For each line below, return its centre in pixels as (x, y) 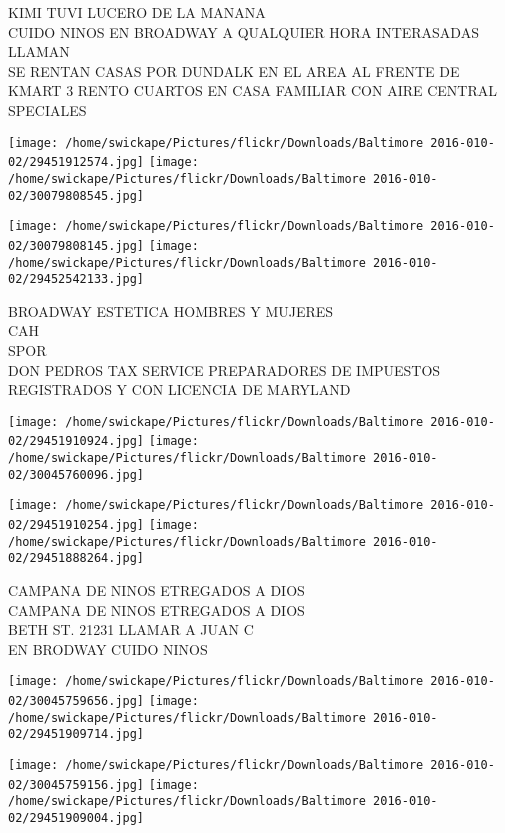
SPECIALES (47, 109)
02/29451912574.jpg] (76, 162)
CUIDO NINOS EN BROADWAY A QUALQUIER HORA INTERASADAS (243, 31)
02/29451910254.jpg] (76, 525)
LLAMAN (39, 51)
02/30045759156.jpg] (76, 784)
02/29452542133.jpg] (76, 279)
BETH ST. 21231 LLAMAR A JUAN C (131, 629)
